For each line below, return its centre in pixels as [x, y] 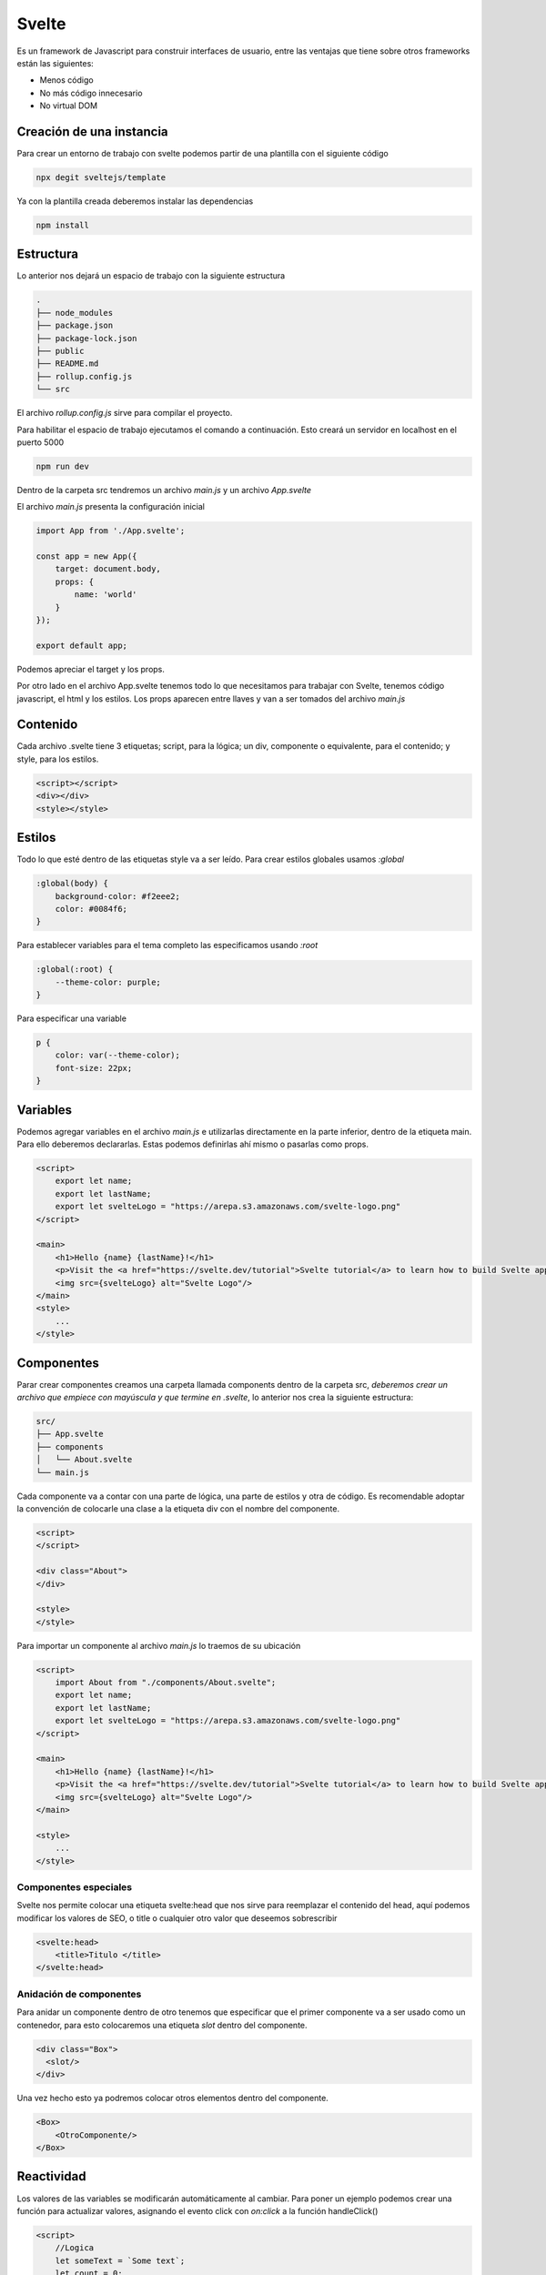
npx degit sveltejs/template [101, 177]
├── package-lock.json [86, 338]
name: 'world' [106, 595]
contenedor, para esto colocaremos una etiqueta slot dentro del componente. [162, 2025]
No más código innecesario [91, 93]
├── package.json [75, 326]
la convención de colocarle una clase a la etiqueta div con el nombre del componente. [178, 1508]
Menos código [67, 80]
